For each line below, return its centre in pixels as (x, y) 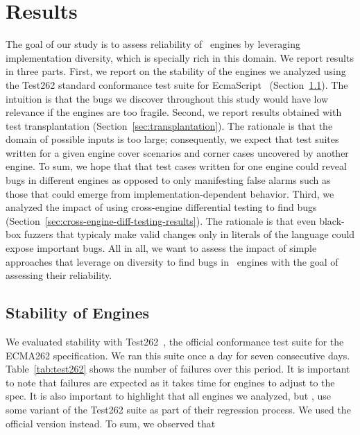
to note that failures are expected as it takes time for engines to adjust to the (170, 382)
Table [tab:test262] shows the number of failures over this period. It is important (178, 369)
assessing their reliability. (59, 275)
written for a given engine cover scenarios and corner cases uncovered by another (177, 152)
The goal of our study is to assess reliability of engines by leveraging (153, 44)
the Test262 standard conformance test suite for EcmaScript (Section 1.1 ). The (177, 84)
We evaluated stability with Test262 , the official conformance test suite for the (175, 342)
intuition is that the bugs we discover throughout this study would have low (167, 98)
